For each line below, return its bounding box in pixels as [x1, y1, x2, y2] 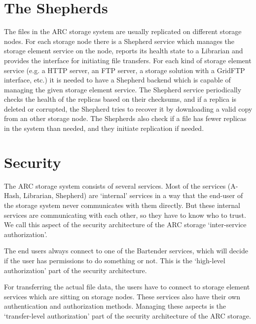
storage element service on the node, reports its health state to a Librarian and [4, 45, 243, 56]
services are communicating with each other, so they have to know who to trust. [4, 209, 246, 220]
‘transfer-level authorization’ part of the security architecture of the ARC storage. [4, 310, 251, 321]
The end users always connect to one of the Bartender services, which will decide [4, 245, 248, 256]
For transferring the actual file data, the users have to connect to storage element [4, 282, 250, 292]
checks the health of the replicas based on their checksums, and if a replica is [4, 94, 237, 104]
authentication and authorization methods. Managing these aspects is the [4, 301, 226, 311]
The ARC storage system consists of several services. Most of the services [4, 180, 226, 191]
